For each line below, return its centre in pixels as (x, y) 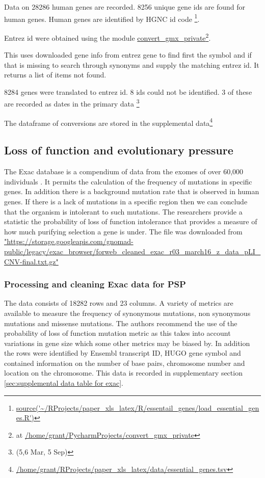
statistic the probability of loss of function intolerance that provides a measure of (131, 221)
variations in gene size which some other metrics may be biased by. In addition (127, 343)
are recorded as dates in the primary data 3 (72, 103)
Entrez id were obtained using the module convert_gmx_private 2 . (108, 37)
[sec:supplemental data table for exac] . (64, 383)
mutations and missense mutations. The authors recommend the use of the (121, 323)
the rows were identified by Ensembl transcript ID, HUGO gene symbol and (123, 353)
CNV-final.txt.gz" (31, 261)
